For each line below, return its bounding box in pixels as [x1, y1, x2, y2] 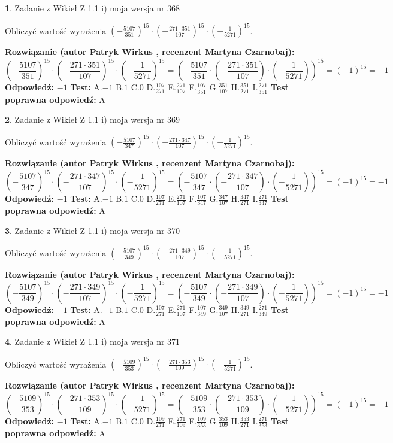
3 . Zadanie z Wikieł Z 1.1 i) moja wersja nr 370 [5, 224, 180, 236]
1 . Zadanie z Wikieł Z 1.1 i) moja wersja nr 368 [5, 2, 180, 14]
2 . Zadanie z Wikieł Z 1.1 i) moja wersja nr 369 [5, 113, 180, 126]
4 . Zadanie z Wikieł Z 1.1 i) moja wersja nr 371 [5, 335, 180, 348]
